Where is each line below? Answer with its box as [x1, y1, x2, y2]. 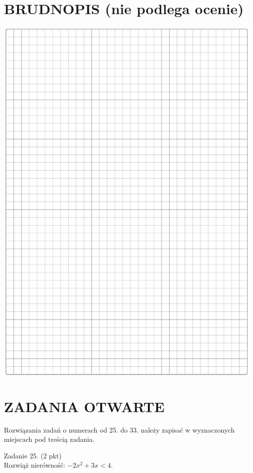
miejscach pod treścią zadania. [4, 434, 95, 444]
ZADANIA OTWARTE [4, 396, 165, 416]
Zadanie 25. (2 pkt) [4, 450, 62, 460]
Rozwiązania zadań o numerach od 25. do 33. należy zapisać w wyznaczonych [4, 424, 235, 435]
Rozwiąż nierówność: [4, 460, 65, 470]
